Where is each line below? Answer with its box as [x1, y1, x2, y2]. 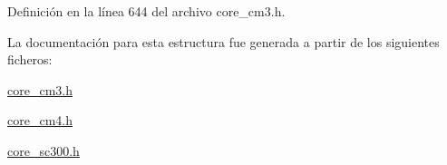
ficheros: [7, 50, 53, 69]
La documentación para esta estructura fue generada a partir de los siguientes [7, 32, 440, 51]
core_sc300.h [7, 141, 80, 160]
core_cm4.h [7, 111, 73, 130]
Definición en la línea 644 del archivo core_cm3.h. [7, 2, 286, 20]
